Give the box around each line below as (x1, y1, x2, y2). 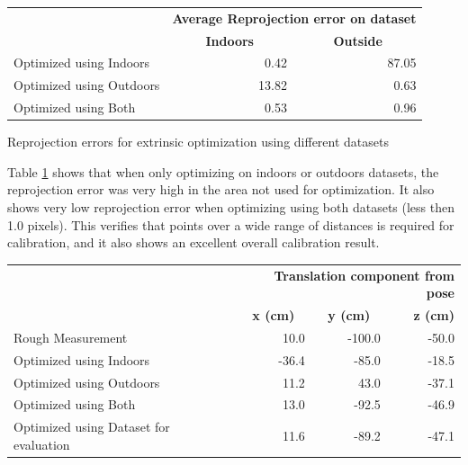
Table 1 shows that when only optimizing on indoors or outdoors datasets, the (7, 162, 439, 181)
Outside (333, 31, 382, 49)
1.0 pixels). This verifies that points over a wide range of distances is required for (7, 215, 454, 234)
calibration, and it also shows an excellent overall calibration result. (7, 233, 380, 252)
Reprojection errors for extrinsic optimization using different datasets (7, 132, 389, 151)
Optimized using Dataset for (13, 417, 170, 436)
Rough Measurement (13, 327, 128, 346)
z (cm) (413, 305, 454, 324)
